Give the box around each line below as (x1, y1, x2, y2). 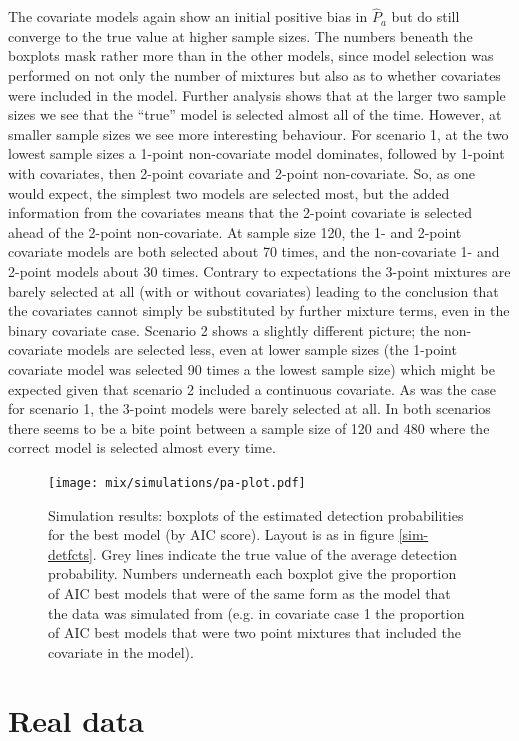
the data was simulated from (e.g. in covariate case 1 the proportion (48, 602, 465, 623)
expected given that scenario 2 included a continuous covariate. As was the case (8, 378, 497, 399)
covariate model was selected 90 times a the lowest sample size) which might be (8, 358, 495, 379)
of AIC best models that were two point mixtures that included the (48, 622, 461, 643)
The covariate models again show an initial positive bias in (8, 6, 368, 27)
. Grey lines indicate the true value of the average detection (92, 543, 458, 564)
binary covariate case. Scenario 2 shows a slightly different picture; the (8, 319, 440, 340)
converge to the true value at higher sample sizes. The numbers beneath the (8, 25, 473, 46)
